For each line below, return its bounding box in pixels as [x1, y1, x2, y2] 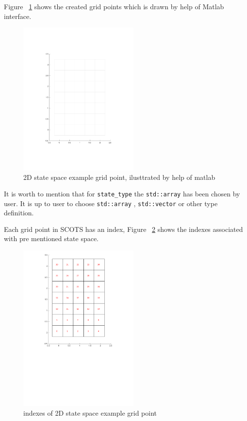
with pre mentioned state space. [4, 233, 99, 244]
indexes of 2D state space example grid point [23, 408, 157, 418]
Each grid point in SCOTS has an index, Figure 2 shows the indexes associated [4, 224, 243, 234]
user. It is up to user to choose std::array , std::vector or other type [4, 198, 218, 208]
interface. [4, 11, 32, 21]
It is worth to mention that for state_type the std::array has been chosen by [4, 188, 240, 198]
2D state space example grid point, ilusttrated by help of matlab [23, 172, 215, 182]
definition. [4, 208, 34, 218]
